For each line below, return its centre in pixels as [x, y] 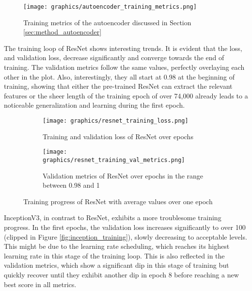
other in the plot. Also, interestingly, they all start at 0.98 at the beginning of [119, 76]
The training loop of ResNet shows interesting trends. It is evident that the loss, [123, 48]
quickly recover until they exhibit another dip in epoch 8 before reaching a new [121, 274]
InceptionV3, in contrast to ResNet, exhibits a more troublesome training [113, 218]
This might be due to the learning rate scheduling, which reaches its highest [117, 246]
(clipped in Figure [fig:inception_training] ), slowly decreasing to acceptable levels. [126, 236]
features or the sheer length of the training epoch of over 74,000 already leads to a [126, 95]
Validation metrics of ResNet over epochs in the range [123, 175]
